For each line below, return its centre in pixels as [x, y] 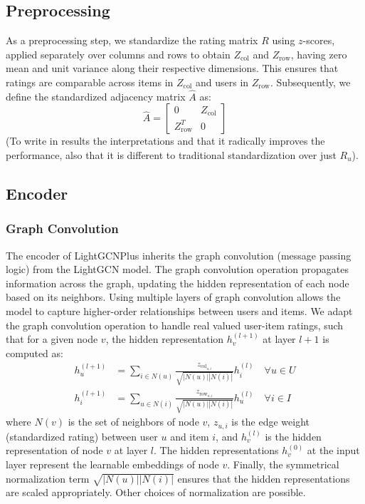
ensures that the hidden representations [264, 478]
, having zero [319, 54]
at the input [333, 450]
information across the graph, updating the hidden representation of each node [178, 283]
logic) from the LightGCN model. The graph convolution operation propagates [178, 269]
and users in [222, 82]
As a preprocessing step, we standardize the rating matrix [132, 40]
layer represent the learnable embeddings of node [112, 464]
